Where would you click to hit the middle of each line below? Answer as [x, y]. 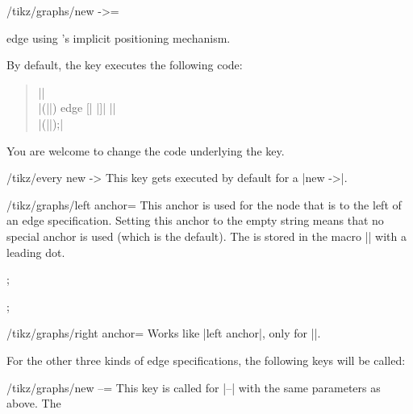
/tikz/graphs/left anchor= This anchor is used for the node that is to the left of [204, 204]
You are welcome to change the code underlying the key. [146, 150]
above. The [34, 403]
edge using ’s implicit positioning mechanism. [119, 37]
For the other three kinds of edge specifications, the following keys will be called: [206, 360]
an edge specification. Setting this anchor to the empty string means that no [195, 220]
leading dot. [36, 252]
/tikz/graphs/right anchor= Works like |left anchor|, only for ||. [164, 333]
